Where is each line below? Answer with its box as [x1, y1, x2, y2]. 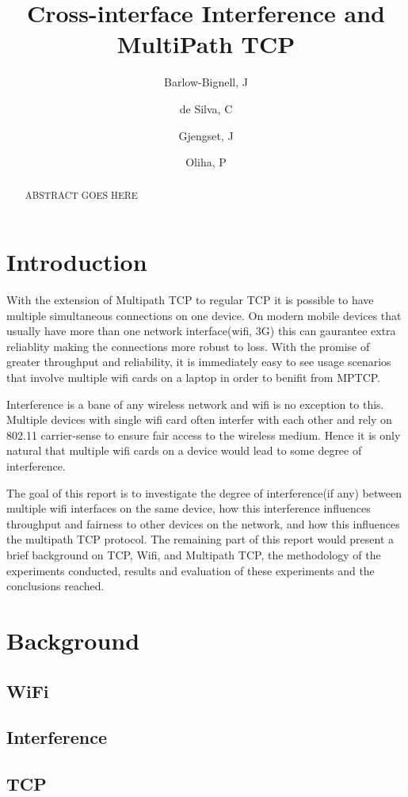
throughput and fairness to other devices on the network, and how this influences [6, 515, 400, 532]
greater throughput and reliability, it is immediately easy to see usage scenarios [6, 353, 391, 370]
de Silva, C [179, 100, 233, 116]
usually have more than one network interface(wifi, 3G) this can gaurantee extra [6, 322, 396, 339]
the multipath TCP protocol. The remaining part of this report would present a [6, 531, 395, 547]
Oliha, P [185, 154, 227, 170]
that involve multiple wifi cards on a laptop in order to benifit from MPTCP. [6, 369, 381, 386]
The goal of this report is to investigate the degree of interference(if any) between [6, 484, 402, 501]
